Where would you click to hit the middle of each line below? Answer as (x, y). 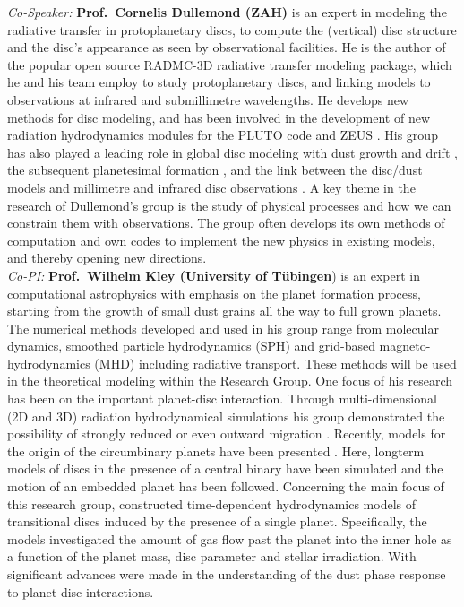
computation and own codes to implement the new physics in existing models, (221, 240)
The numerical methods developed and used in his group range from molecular (223, 328)
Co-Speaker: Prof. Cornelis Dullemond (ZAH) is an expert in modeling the (227, 12)
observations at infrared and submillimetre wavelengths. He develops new (208, 99)
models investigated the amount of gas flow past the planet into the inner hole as (230, 538)
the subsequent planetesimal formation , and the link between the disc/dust (215, 170)
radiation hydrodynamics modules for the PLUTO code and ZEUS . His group (223, 135)
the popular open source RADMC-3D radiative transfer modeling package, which (230, 64)
